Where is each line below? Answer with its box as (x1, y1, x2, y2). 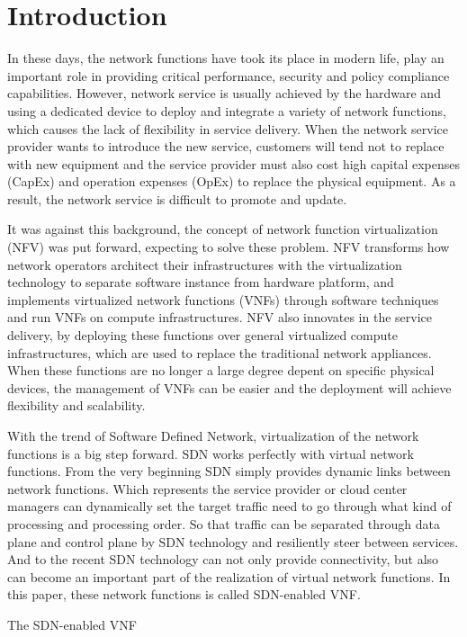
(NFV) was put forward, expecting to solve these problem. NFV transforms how (7, 238, 450, 256)
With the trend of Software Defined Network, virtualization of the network (7, 426, 419, 444)
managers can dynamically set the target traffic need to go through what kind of (7, 497, 452, 516)
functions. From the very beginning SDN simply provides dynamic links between (7, 462, 451, 480)
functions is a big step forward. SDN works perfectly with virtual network (7, 444, 414, 462)
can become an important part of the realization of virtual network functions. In (7, 567, 451, 586)
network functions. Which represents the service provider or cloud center (7, 479, 408, 498)
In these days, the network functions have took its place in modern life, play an (7, 49, 445, 67)
